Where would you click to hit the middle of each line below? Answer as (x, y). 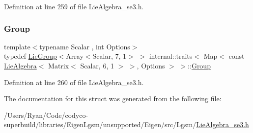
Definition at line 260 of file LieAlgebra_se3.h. (74, 82)
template (17, 46)
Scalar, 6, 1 (97, 66)
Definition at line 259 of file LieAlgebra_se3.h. (74, 6)
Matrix (59, 66)
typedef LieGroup (30, 56)
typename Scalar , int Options (85, 46)
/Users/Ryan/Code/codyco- (46, 115)
